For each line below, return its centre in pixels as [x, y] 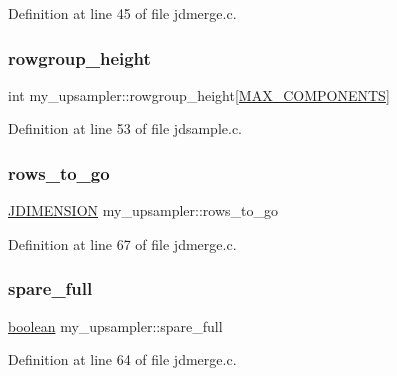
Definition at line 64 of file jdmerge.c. [122, 359]
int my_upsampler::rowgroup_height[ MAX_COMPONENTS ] [199, 94]
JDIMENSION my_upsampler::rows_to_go [143, 210]
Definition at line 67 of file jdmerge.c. [122, 243]
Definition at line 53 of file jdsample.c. [125, 128]
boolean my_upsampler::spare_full [115, 325]
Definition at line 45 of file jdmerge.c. [122, 13]
